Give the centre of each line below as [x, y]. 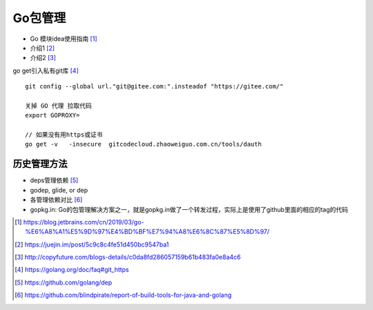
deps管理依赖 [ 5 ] [54, 180]
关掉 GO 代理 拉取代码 [59, 106]
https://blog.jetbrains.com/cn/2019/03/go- [84, 222]
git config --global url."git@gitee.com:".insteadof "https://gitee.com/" [154, 87]
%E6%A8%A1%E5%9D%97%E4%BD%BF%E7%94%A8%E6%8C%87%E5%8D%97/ [147, 232]
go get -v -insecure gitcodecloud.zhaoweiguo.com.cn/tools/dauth [143, 144]
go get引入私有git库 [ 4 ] [46, 70]
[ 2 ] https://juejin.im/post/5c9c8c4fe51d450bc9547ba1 [92, 244]
